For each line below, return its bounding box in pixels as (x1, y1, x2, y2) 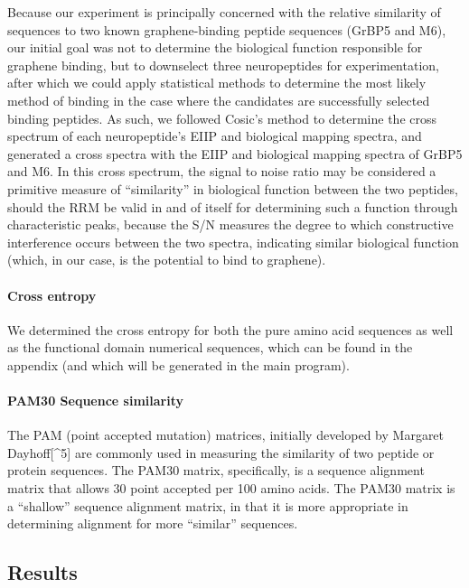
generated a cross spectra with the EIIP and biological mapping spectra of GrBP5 (7, 144, 463, 163)
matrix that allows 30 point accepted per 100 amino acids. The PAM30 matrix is (7, 479, 455, 498)
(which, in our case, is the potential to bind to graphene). (7, 250, 326, 269)
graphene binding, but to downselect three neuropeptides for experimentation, (7, 55, 439, 74)
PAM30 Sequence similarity (7, 391, 183, 410)
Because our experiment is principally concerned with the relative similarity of (7, 3, 441, 21)
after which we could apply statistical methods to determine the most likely (7, 73, 427, 92)
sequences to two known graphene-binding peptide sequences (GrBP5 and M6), (7, 20, 446, 39)
